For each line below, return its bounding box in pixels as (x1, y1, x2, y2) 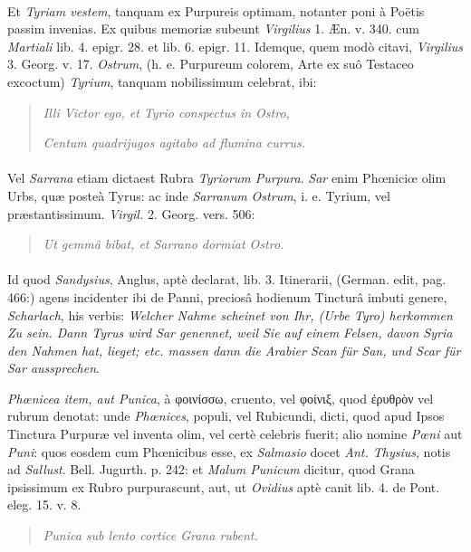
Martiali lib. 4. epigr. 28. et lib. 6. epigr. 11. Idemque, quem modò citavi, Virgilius (7, 36, 464, 55)
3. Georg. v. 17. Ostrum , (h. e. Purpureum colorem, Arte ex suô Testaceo (7, 54, 414, 73)
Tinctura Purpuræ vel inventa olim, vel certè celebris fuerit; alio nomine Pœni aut (7, 424, 463, 443)
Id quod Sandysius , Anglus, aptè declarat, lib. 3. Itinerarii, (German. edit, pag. (7, 270, 447, 289)
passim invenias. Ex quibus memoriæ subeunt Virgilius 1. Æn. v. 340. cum (7, 19, 419, 38)
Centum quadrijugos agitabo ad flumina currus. (43, 133, 306, 152)
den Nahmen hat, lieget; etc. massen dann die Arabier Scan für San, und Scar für (7, 340, 461, 359)
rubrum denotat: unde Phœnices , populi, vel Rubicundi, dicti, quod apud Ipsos (7, 406, 445, 425)
